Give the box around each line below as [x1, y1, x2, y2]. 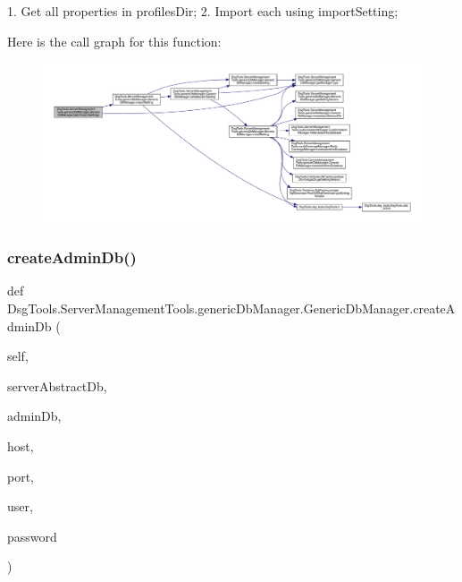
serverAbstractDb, [7, 376, 107, 395]
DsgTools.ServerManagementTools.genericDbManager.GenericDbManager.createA [7, 299, 456, 318]
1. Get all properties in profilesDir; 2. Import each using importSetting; [7, 2, 399, 20]
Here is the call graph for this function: [7, 31, 222, 50]
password [7, 526, 57, 545]
